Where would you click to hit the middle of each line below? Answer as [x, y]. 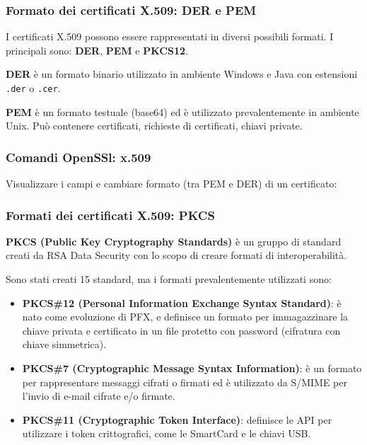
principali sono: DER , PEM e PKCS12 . [97, 50]
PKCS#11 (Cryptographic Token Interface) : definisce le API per [177, 419]
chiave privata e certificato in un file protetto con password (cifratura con [181, 330]
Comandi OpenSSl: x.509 [78, 157]
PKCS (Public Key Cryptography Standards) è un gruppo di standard [174, 241]
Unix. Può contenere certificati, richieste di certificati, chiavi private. [154, 126]
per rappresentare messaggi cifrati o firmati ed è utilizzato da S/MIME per [185, 382]
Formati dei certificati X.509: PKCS [110, 215]
